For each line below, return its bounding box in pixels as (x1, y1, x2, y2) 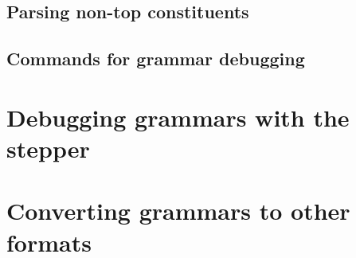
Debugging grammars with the (6, 100, 350, 133)
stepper (6, 131, 90, 164)
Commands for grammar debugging (6, 46, 305, 71)
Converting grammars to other (6, 194, 350, 227)
